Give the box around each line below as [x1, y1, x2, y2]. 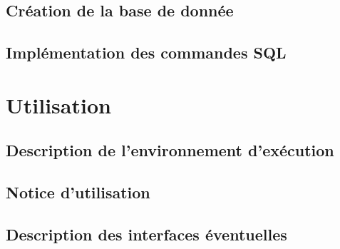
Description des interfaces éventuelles [6, 223, 287, 245]
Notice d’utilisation [6, 181, 150, 203]
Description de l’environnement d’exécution [6, 139, 334, 161]
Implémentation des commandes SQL [6, 41, 287, 63]
